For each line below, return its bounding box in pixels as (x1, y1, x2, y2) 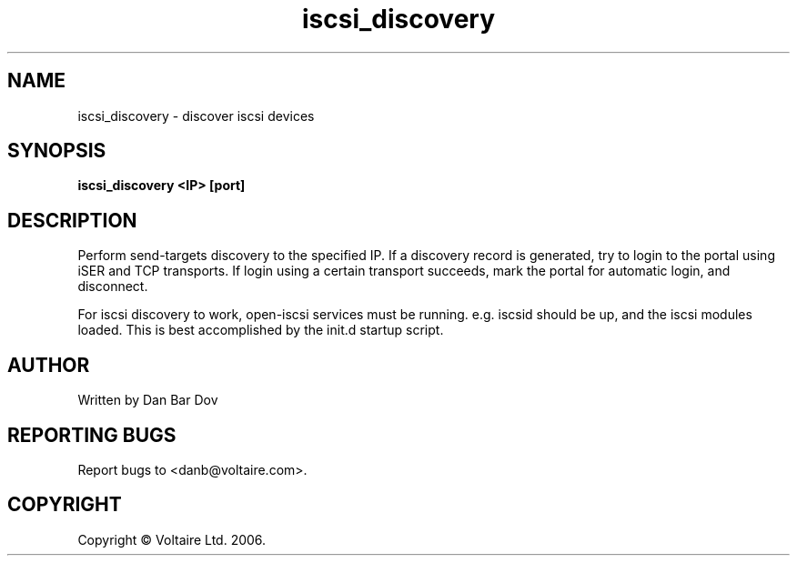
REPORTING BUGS (7, 423, 177, 447)
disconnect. (77, 278, 148, 295)
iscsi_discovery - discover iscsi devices (77, 107, 315, 124)
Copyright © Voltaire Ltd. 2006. (77, 531, 267, 548)
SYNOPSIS (7, 139, 106, 163)
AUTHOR (7, 353, 90, 377)
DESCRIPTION (7, 208, 137, 232)
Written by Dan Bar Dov (77, 392, 218, 408)
